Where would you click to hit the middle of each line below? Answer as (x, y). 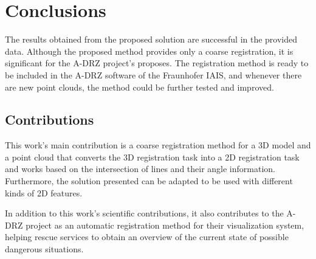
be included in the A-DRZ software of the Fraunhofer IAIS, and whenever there (153, 74)
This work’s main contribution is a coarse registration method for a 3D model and (158, 145)
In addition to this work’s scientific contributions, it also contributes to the (144, 213)
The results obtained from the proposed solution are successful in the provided (151, 39)
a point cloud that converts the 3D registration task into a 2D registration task (152, 157)
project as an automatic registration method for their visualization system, (165, 225)
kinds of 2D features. (44, 192)
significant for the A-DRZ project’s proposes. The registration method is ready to (157, 63)
